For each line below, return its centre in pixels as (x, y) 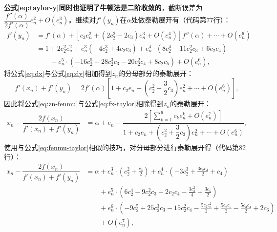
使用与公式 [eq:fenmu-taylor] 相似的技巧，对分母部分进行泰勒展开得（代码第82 (125, 147)
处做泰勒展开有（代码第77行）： (181, 20)
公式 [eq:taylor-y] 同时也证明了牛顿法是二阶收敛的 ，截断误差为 (103, 7)
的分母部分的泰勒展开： (156, 73)
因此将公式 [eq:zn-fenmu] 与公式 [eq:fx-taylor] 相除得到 (84, 104)
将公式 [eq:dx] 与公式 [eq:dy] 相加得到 (58, 73)
